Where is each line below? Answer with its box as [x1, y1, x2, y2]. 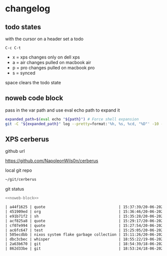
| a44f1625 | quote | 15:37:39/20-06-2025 [5, 204, 166, 210]
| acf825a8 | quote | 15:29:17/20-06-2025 [5, 218, 166, 223]
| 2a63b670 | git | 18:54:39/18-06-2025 [5, 242, 166, 247]
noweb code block [5, 94, 64, 102]
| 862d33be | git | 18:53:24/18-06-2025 [5, 246, 166, 251]
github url [5, 148, 25, 154]
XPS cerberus [5, 135, 49, 143]
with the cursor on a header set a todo [5, 36, 83, 42]
